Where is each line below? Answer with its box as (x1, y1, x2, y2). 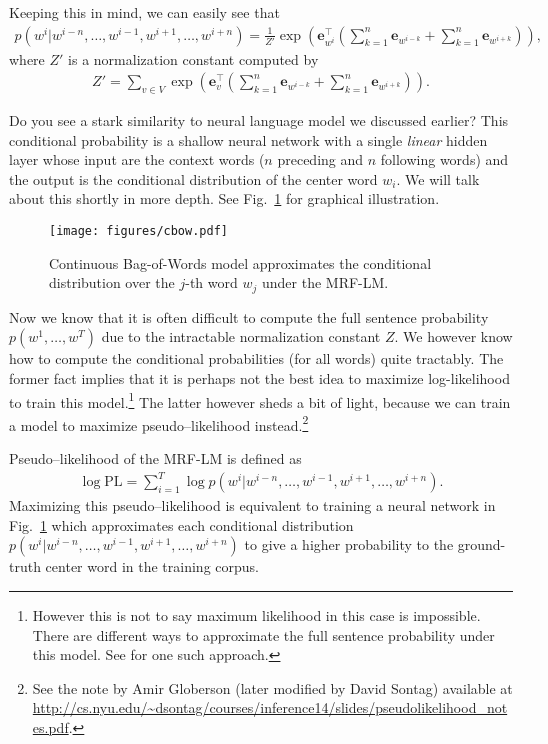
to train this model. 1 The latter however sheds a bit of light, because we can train (9, 388, 511, 412)
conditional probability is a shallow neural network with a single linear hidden (9, 129, 488, 150)
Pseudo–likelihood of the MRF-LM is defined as (9, 448, 302, 468)
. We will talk (396, 168, 480, 189)
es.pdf (32, 716, 69, 737)
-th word (185, 272, 238, 293)
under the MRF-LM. (261, 272, 389, 293)
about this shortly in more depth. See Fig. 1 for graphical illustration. (9, 188, 440, 209)
